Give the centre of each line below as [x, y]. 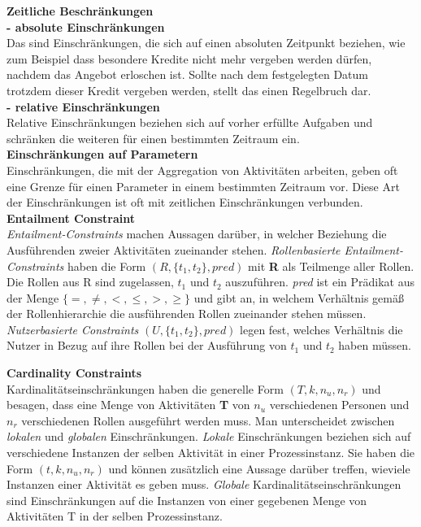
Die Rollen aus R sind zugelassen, [90, 282]
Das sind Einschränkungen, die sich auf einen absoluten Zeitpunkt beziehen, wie [206, 43]
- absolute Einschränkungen [86, 26]
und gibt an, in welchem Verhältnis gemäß [299, 297]
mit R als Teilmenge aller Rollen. [331, 266]
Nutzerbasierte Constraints [73, 329]
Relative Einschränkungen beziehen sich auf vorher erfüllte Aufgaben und [190, 122]
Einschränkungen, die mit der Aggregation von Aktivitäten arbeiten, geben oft [202, 170]
